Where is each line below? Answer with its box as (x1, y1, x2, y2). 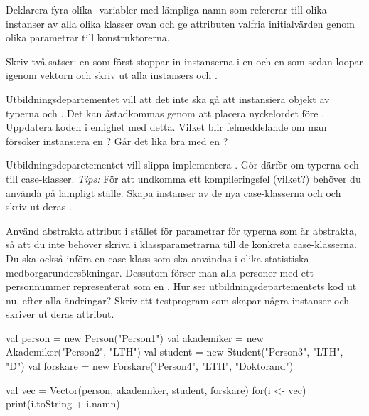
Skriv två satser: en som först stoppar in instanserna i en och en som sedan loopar (6, 53, 363, 68)
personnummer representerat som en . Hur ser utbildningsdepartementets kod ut (6, 279, 357, 294)
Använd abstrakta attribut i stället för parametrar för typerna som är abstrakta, (6, 223, 357, 238)
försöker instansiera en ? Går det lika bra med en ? (6, 133, 228, 148)
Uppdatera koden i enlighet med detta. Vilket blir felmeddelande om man (6, 119, 327, 134)
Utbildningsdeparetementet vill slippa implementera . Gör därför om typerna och (6, 157, 359, 172)
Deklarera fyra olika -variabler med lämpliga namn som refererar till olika (6, 2, 327, 16)
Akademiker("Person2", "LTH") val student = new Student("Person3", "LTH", (6, 344, 343, 359)
